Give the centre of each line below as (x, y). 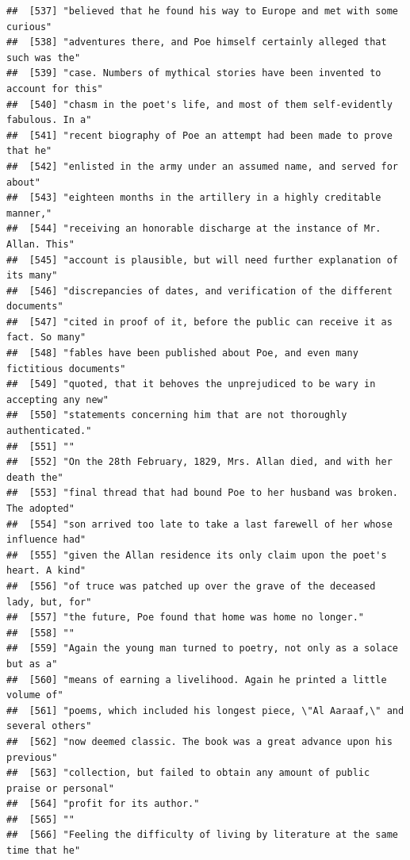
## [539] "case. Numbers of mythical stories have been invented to (194, 73)
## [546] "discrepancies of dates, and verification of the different (199, 291)
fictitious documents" (66, 369)
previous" (32, 757)
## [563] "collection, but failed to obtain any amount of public (188, 773)
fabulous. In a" (49, 120)
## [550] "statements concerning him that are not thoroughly (177, 415)
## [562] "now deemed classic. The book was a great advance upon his (199, 741)
